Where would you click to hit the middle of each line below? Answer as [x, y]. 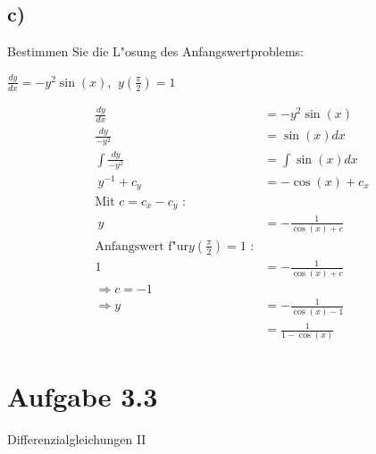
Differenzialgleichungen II [77, 438]
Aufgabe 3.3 [83, 395]
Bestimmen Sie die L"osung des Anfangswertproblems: [155, 51]
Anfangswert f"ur [142, 246]
